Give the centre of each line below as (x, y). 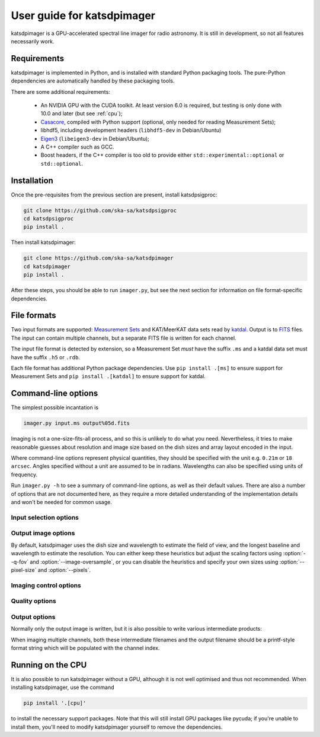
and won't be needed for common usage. (61, 502)
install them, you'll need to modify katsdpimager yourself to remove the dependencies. (117, 727)
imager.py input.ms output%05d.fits (77, 423)
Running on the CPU (49, 665)
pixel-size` (24, 570)
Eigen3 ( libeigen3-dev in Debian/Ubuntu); (95, 138)
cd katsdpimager (47, 266)
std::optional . (62, 163)
